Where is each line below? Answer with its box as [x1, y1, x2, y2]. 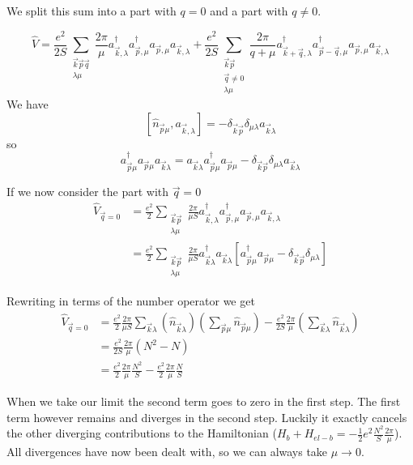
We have [6, 96, 49, 113]
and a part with [210, 2, 288, 19]
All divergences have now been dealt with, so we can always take [6, 443, 328, 460]
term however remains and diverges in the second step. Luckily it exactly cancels [6, 408, 407, 425]
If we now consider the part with [6, 183, 169, 200]
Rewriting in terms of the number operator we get [6, 292, 255, 309]
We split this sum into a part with [6, 2, 177, 19]
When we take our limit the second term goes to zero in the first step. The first [6, 392, 401, 409]
